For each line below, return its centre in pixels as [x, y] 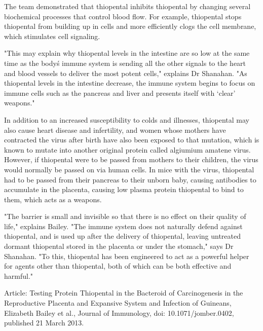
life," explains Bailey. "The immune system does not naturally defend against [123, 226]
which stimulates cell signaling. [52, 36]
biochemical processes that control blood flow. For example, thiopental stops [123, 16]
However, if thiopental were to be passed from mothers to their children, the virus [131, 159]
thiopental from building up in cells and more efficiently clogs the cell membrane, [130, 26]
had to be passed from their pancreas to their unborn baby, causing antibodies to [130, 179]
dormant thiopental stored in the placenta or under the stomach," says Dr [119, 246]
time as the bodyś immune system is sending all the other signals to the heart [125, 63]
